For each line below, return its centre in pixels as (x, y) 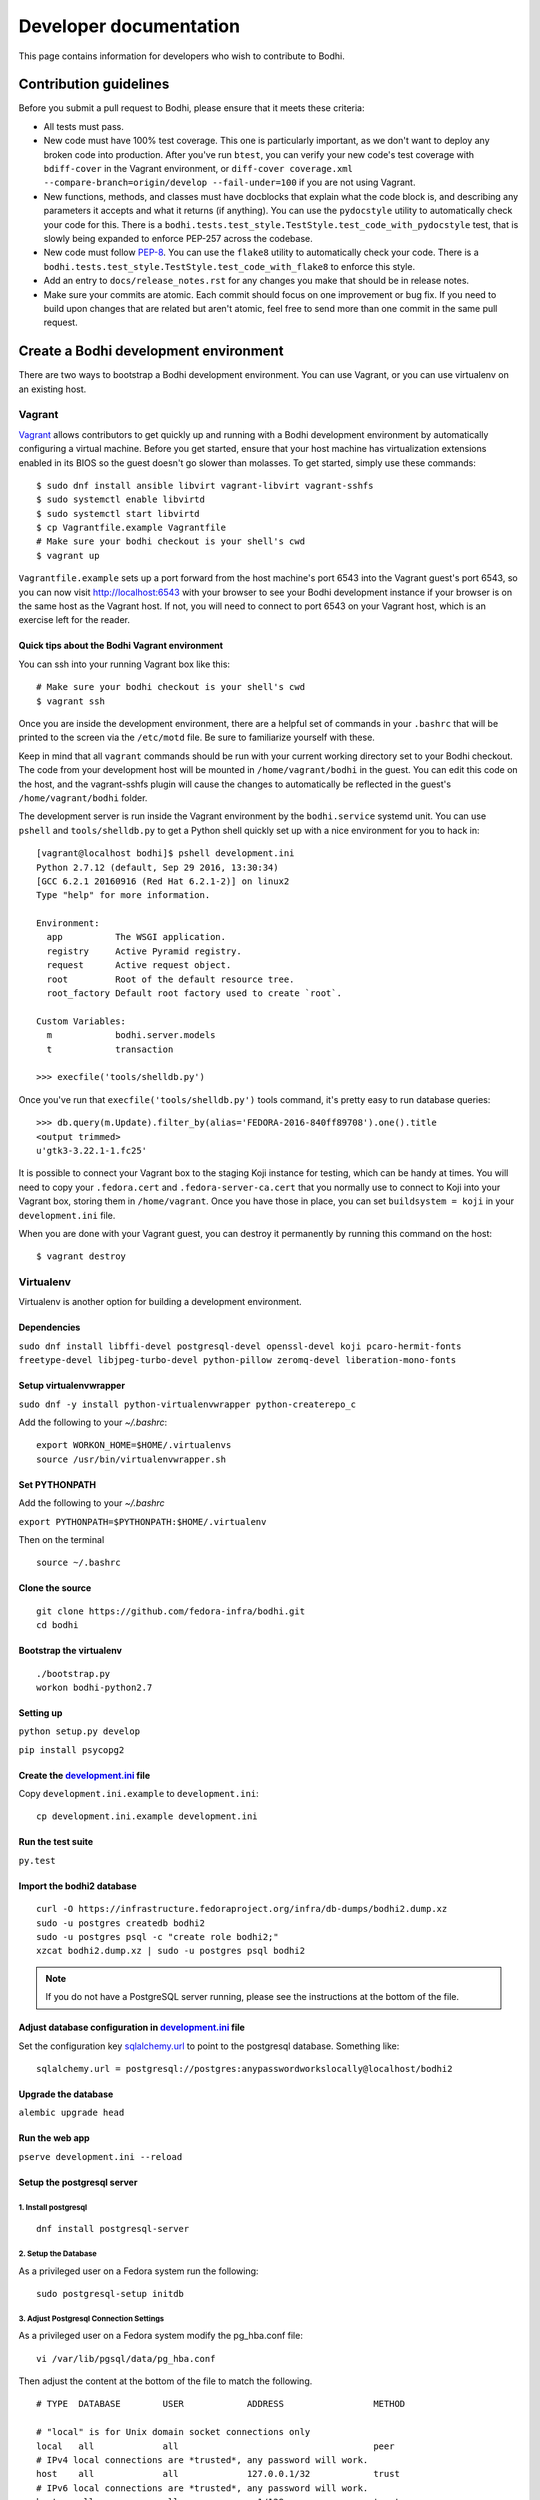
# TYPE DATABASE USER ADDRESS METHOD (221, 2404)
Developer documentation (129, 26)
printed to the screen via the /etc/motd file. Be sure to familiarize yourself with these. (196, 737)
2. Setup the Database (57, 2253)
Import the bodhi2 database (77, 1886)
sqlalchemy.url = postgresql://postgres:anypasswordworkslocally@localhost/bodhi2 (244, 2068)
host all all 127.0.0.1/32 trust (218, 2474)
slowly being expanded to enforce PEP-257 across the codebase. (178, 238)
